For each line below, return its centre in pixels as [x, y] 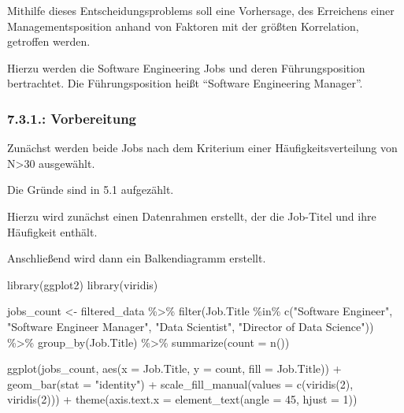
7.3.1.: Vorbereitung [72, 118]
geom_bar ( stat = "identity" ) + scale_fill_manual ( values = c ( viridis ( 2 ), [180, 383]
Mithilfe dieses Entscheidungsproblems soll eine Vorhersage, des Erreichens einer [201, 10]
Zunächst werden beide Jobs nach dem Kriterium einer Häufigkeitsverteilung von [202, 148]
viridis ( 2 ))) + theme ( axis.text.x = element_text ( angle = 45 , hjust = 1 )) [182, 399]
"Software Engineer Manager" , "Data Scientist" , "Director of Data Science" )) [191, 326]
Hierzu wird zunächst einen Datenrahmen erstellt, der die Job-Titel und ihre [192, 216]
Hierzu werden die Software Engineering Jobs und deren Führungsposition [186, 67]
